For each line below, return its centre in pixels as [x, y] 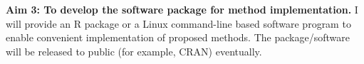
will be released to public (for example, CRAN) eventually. [134, 51]
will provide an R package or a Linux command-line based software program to [178, 23]
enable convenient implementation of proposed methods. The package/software [178, 37]
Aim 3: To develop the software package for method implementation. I [182, 9]
